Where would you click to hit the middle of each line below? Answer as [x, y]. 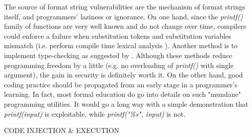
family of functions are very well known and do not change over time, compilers [125, 26]
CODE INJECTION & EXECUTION [62, 130]
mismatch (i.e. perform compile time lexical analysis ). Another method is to [121, 45]
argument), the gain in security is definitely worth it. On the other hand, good [124, 75]
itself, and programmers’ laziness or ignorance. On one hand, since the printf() [124, 16]
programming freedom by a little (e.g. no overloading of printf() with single [119, 65]
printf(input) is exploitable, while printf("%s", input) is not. [95, 113]
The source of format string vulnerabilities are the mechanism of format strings [125, 6]
